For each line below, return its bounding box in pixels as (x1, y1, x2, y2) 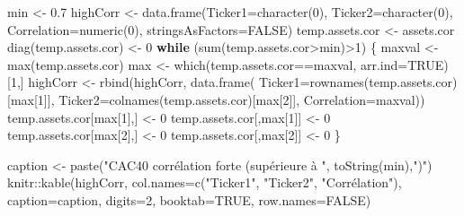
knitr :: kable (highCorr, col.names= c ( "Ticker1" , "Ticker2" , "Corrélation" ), (7, 173, 402, 192)
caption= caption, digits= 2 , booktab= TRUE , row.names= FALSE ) (7, 190, 371, 209)
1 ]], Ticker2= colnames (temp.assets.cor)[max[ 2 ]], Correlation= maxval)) (37, 90, 425, 108)
